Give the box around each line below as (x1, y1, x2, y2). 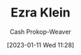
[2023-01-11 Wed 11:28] (6, 41, 75, 49)
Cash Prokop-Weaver (9, 27, 72, 36)
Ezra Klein (10, 5, 71, 21)
